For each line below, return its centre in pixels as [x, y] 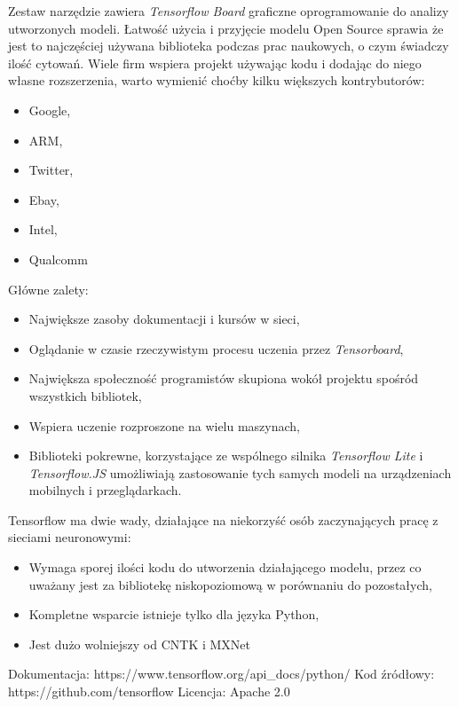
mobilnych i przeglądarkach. [105, 490]
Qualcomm [58, 259]
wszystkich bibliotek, [85, 395]
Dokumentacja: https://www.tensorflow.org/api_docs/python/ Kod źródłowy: [221, 674]
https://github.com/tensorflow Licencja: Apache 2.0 [149, 691]
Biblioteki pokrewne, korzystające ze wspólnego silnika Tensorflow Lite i [226, 456]
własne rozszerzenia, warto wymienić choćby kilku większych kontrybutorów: [217, 80]
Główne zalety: [48, 289]
